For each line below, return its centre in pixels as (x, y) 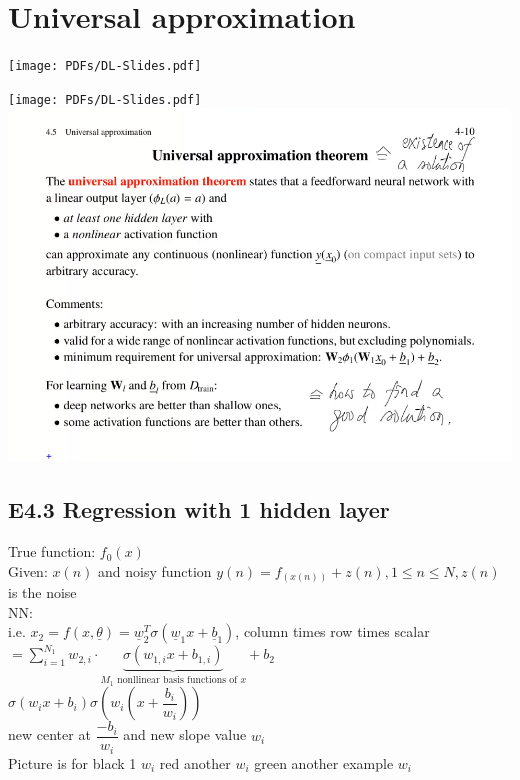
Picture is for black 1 (72, 762)
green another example (324, 762)
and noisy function (154, 570)
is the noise (42, 592)
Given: (28, 570)
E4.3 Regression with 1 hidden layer (199, 509)
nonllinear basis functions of (177, 680)
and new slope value (185, 734)
